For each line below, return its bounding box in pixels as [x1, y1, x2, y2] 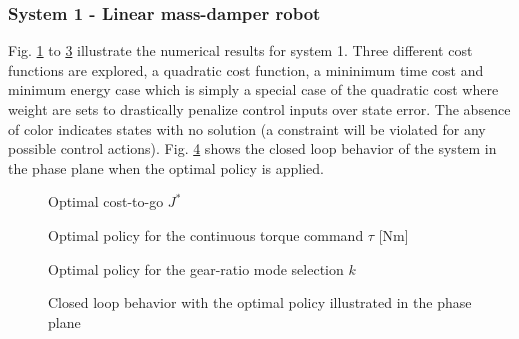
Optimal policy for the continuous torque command [48, 224, 364, 245]
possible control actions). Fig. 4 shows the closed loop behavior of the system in [8, 138, 497, 159]
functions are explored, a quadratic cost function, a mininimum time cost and [8, 59, 484, 80]
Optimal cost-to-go [48, 191, 164, 212]
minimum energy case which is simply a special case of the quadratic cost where [8, 79, 499, 100]
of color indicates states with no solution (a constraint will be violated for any [8, 118, 486, 139]
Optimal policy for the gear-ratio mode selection [48, 258, 344, 279]
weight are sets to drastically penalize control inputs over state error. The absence [8, 99, 511, 119]
